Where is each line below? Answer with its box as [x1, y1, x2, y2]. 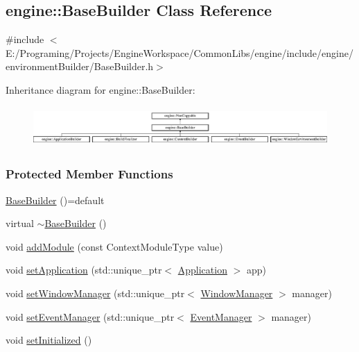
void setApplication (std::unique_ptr [6, 262, 162, 277]
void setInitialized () [6, 333, 92, 347]
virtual [6, 216, 34, 231]
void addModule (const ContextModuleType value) [6, 239, 223, 253]
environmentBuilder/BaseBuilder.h [6, 59, 154, 74]
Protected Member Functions [6, 165, 173, 183]
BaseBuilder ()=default [6, 192, 105, 207]
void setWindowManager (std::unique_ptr [6, 286, 185, 301]
